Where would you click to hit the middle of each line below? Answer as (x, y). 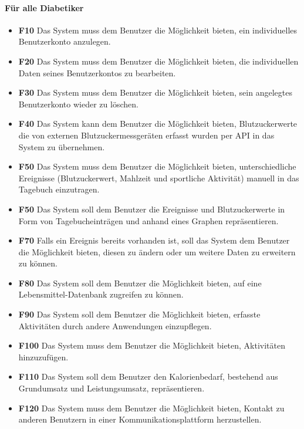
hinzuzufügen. (43, 357)
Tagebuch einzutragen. (59, 189)
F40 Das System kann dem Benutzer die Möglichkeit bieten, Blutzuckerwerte (158, 124)
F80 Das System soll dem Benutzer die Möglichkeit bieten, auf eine (140, 283)
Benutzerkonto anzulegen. (65, 41)
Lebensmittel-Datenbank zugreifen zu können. (101, 294)
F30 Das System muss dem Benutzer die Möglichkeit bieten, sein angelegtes (155, 92)
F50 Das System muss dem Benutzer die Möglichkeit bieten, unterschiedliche (157, 166)
